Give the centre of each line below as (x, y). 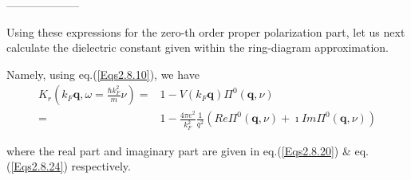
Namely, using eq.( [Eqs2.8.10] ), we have (103, 74)
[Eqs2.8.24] (37, 166)
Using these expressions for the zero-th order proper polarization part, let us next (206, 31)
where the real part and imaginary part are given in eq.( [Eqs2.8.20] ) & (179, 150)
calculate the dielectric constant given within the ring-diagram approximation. (198, 47)
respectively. (101, 166)
